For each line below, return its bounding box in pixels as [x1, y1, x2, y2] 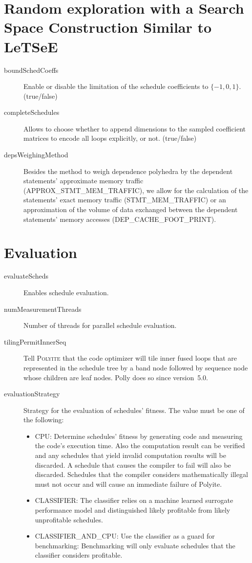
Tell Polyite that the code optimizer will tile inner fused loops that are [23, 353, 237, 363]
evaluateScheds [4, 271, 49, 281]
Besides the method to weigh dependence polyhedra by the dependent [23, 166, 233, 176]
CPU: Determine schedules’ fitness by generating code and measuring [35, 431, 243, 441]
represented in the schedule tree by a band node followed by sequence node [23, 362, 248, 372]
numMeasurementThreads [4, 303, 82, 314]
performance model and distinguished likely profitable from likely [35, 505, 231, 515]
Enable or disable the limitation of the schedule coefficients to [23, 81, 209, 91]
